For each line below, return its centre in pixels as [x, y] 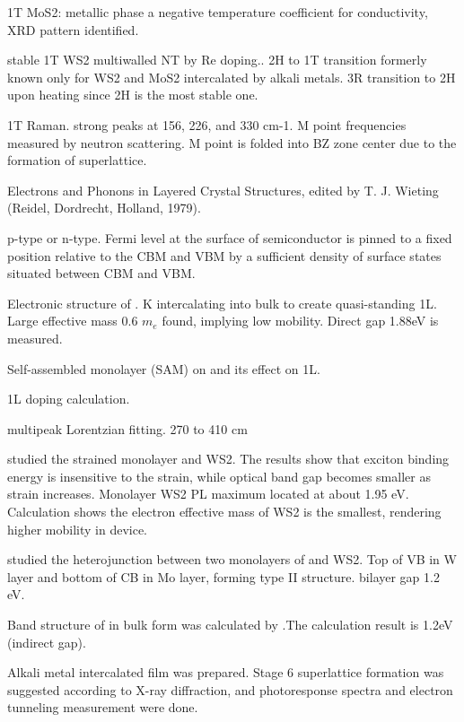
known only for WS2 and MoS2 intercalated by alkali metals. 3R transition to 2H [232, 77]
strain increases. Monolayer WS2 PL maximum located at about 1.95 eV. [208, 494]
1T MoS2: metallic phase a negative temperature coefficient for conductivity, [218, 12]
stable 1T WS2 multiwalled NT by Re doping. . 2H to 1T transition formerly [217, 60]
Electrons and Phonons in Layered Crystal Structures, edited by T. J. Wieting [223, 190]
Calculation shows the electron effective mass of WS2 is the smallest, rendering [224, 512]
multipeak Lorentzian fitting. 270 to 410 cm [127, 428]
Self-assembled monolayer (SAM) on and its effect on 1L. [164, 368]
